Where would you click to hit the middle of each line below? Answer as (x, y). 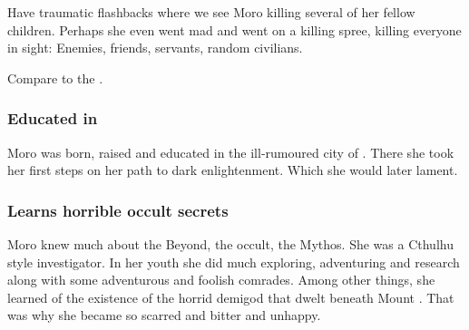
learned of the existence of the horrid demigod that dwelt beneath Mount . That (231, 297)
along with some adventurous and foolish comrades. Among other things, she (221, 280)
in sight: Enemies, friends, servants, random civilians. (155, 48)
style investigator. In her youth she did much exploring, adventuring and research (234, 262)
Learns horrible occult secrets (118, 210)
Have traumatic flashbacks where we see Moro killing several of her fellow (211, 12)
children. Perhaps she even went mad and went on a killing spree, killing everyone (234, 29)
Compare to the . (55, 78)
